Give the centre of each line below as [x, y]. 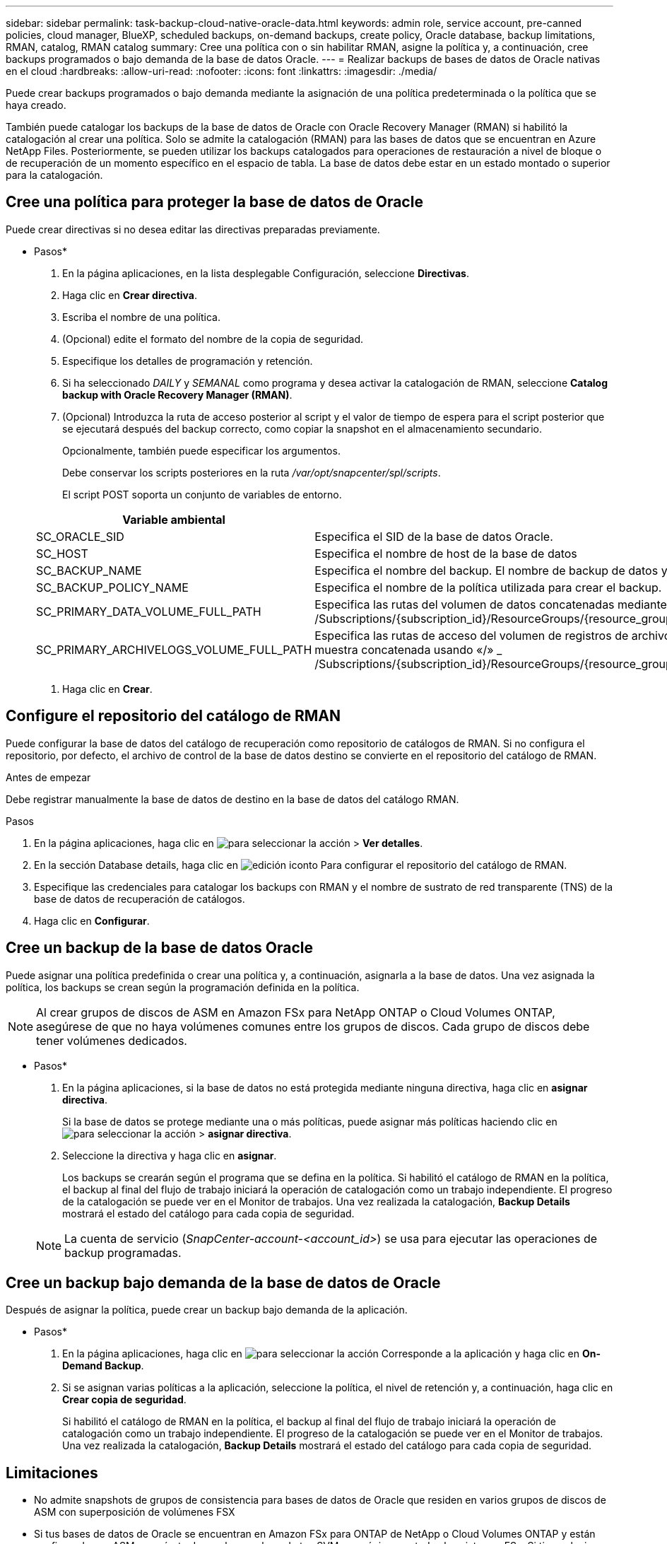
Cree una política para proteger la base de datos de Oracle [214, 202]
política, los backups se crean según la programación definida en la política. [183, 987]
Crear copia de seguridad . [124, 1400]
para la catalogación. [54, 175]
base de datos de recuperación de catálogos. [140, 899]
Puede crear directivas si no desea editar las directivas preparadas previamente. [193, 229]
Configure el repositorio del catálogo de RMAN [173, 716]
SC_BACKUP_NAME [89, 570]
